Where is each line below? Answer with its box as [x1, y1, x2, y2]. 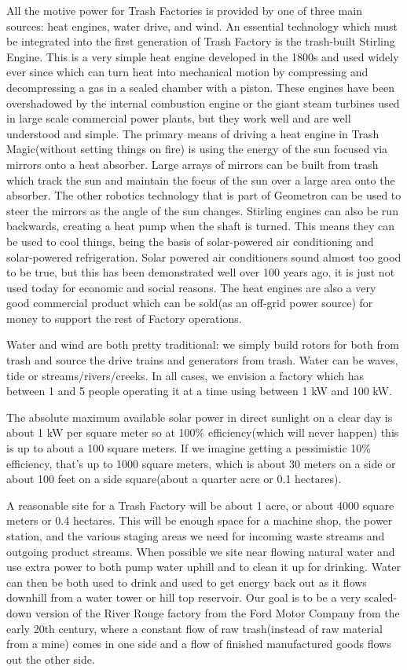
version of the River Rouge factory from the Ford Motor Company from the [35, 604, 400, 621]
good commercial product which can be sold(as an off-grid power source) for [6, 295, 373, 311]
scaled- [364, 589, 398, 606]
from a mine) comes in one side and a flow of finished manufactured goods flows [6, 635, 391, 652]
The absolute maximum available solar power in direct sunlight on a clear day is [6, 408, 393, 425]
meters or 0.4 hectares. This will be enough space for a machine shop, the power [6, 512, 393, 529]
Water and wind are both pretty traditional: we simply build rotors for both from [6, 336, 399, 353]
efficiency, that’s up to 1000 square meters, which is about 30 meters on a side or [6, 455, 396, 471]
